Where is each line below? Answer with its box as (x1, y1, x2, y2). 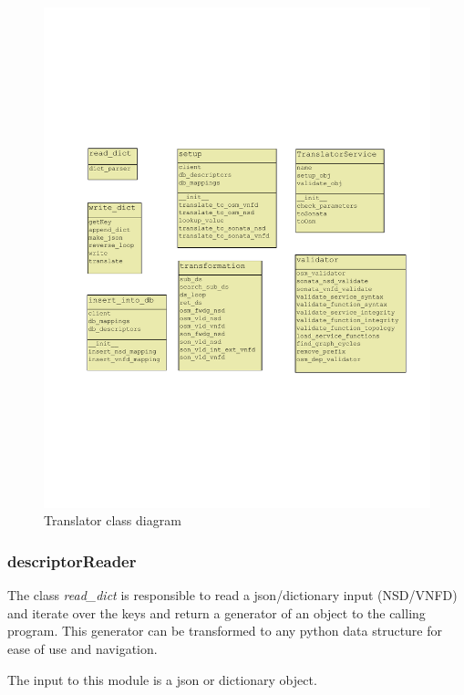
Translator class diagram (44, 511, 181, 530)
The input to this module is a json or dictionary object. (7, 669, 317, 689)
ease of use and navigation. (7, 639, 158, 659)
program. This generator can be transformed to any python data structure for (7, 621, 443, 640)
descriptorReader (7, 550, 137, 572)
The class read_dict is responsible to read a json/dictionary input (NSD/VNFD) (7, 586, 458, 605)
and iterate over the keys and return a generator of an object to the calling (7, 603, 426, 622)
